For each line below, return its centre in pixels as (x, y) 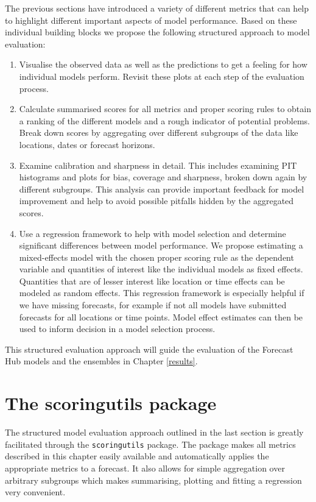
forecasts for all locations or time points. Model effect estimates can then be (161, 316)
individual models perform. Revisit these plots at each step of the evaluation (162, 76)
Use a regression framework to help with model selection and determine (153, 233)
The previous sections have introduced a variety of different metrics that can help (157, 8)
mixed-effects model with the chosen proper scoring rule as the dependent (156, 257)
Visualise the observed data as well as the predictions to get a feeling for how (163, 64)
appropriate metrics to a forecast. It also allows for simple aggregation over (145, 468)
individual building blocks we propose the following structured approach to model (157, 32)
